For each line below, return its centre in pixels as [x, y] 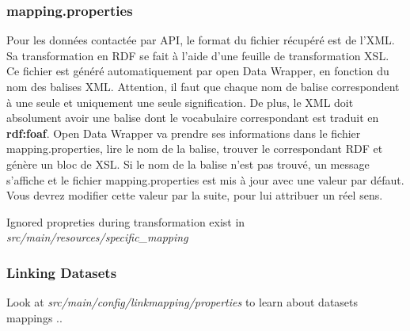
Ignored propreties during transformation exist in [126, 221]
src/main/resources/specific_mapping [97, 237]
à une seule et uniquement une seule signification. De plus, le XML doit [180, 102]
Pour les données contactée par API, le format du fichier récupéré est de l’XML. [201, 40]
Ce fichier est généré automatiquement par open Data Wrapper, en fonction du [198, 71]
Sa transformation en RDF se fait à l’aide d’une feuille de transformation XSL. [198, 55]
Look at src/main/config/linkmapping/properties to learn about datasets [182, 302]
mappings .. [34, 317]
